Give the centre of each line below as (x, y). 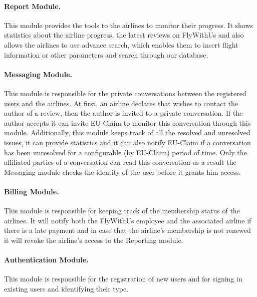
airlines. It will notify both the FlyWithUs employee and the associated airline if (128, 220)
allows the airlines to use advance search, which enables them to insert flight (121, 44)
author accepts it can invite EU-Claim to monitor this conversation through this (127, 122)
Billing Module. (32, 191)
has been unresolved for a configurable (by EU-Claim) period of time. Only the (125, 152)
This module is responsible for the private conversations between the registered (125, 93)
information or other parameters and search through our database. (106, 54)
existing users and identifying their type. (66, 288)
